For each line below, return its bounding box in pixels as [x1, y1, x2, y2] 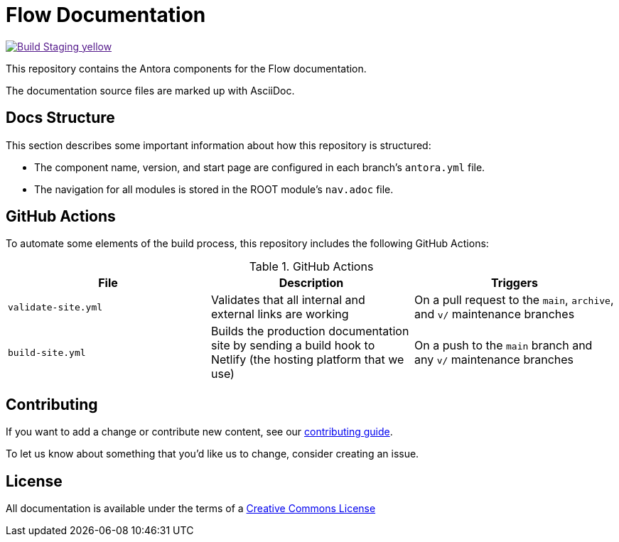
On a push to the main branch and [414, 338, 593, 353]
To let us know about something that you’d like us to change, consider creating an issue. [6, 448, 419, 460]
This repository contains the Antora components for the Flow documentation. [6, 62, 367, 75]
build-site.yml [8, 347, 86, 358]
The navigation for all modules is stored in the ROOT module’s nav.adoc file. [34, 183, 394, 195]
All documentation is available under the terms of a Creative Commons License [6, 502, 376, 515]
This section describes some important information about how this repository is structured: [6, 139, 431, 151]
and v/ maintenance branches [414, 307, 575, 322]
